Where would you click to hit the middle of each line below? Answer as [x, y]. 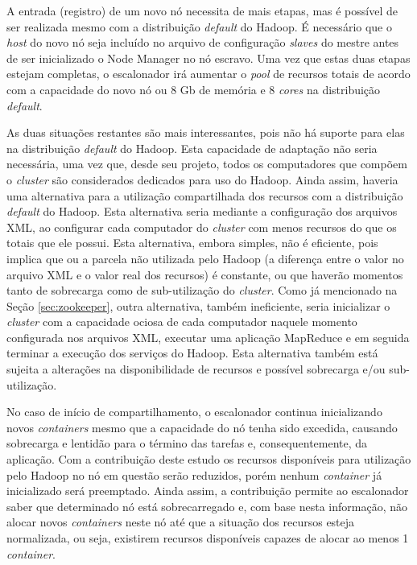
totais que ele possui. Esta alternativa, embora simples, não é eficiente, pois [192, 243]
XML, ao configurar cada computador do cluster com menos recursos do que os [202, 227]
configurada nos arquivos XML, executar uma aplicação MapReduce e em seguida [208, 337]
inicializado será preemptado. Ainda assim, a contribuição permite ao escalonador [208, 491]
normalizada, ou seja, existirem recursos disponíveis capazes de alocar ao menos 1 [208, 538]
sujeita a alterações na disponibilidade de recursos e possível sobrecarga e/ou [196, 369]
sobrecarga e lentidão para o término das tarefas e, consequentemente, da [187, 443]
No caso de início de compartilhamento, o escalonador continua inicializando [194, 412]
